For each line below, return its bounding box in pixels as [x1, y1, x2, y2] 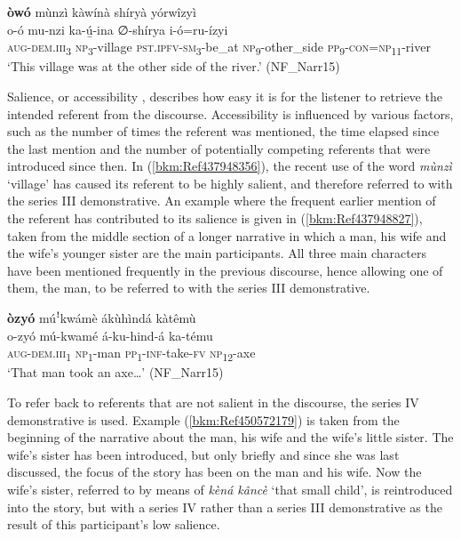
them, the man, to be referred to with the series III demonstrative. [7, 278, 370, 297]
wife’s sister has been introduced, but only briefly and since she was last [7, 445, 400, 463]
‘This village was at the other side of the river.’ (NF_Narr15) [7, 57, 340, 76]
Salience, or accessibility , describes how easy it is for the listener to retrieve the [7, 86, 442, 105]
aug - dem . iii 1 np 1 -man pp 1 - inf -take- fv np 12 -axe [7, 343, 256, 365]
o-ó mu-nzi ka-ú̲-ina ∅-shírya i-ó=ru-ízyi [7, 20, 228, 38]
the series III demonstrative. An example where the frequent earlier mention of [7, 191, 436, 210]
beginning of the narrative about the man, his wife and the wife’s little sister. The [7, 428, 454, 446]
